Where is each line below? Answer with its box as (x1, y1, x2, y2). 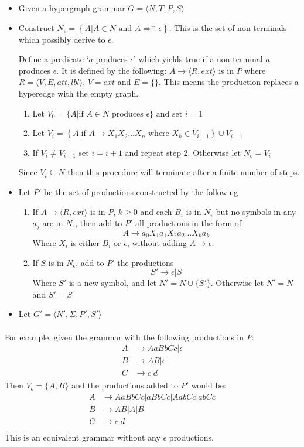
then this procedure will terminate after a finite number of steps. (67, 166, 300, 178)
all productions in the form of (135, 217, 242, 229)
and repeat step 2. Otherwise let (125, 146, 241, 158)
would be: (191, 379, 226, 391)
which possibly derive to (18, 33, 105, 45)
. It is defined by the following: (56, 64, 167, 76)
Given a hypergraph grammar (18, 2, 125, 13)
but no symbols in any (216, 205, 296, 217)
